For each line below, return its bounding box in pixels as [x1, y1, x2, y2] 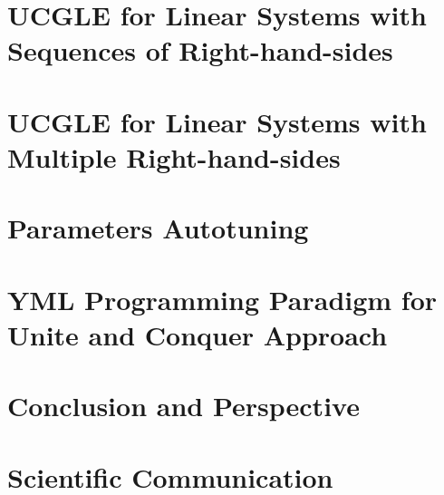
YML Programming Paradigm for [7, 280, 438, 317]
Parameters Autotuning [7, 209, 309, 247]
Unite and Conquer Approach [7, 315, 388, 353]
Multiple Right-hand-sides [7, 138, 341, 175]
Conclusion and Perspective [7, 387, 360, 424]
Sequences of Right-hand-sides [7, 32, 393, 69]
